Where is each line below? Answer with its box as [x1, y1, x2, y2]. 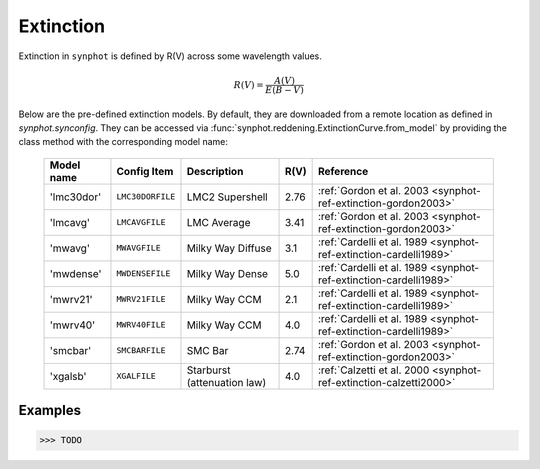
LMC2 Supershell [186, 190, 269, 204]
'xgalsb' [49, 369, 87, 383]
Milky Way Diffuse [186, 241, 272, 255]
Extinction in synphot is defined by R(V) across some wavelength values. [18, 50, 322, 62]
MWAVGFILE [116, 243, 161, 254]
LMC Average [186, 215, 251, 229]
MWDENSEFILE [116, 268, 171, 279]
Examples [18, 402, 82, 419]
